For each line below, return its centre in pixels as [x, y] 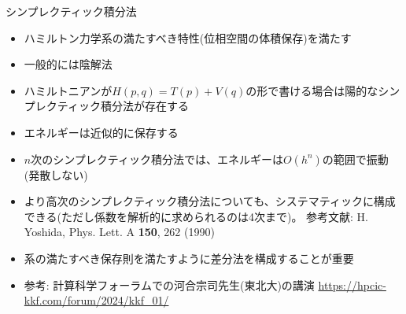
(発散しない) [56, 174]
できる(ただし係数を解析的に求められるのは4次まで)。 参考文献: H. [196, 216]
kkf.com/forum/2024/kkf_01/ [96, 300]
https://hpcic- [352, 284]
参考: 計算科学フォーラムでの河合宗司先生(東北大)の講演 [169, 284]
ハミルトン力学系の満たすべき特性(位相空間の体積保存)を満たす [188, 37]
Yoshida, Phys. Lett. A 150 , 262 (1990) [119, 232]
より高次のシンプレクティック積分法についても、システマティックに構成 [210, 201]
